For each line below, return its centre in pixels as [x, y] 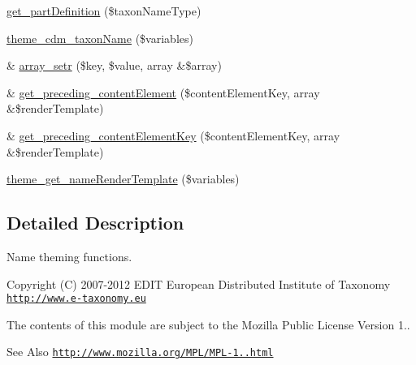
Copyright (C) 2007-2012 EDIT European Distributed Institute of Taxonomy [199, 283]
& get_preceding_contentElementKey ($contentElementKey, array [173, 135]
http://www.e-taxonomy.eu [76, 299]
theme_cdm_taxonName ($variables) [100, 38]
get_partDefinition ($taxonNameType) [104, 11]
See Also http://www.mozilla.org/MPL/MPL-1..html [140, 352]
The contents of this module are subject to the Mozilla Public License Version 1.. [208, 324]
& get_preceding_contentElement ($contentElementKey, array [163, 92]
